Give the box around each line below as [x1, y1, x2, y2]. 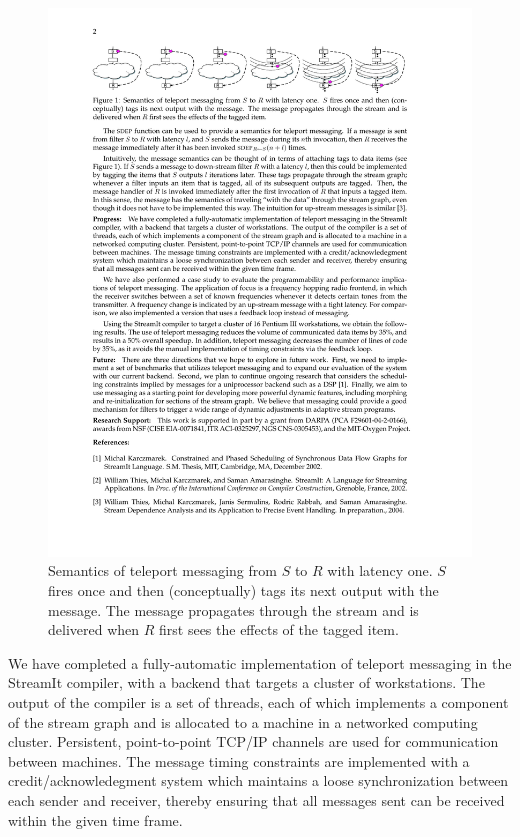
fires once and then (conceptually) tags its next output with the [48, 580, 439, 601]
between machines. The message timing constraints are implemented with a [8, 750, 470, 771]
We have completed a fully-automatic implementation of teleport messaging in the [8, 652, 512, 673]
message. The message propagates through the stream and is [48, 599, 419, 620]
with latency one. [327, 560, 433, 581]
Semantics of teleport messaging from [48, 560, 277, 581]
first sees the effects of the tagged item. [159, 619, 399, 640]
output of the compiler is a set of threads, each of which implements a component [8, 692, 509, 713]
